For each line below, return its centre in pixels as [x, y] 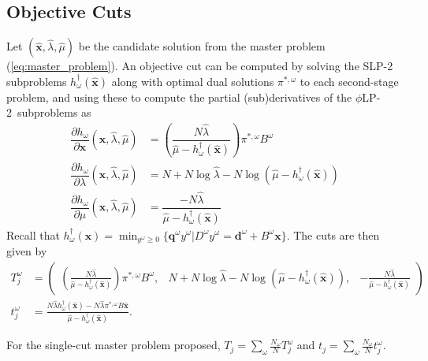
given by [27, 251]
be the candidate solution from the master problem [202, 46]
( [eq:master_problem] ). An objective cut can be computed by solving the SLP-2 [200, 66]
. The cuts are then [333, 234]
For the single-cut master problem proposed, [114, 345]
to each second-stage [349, 81]
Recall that [33, 234]
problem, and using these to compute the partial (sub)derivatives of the [179, 97]
